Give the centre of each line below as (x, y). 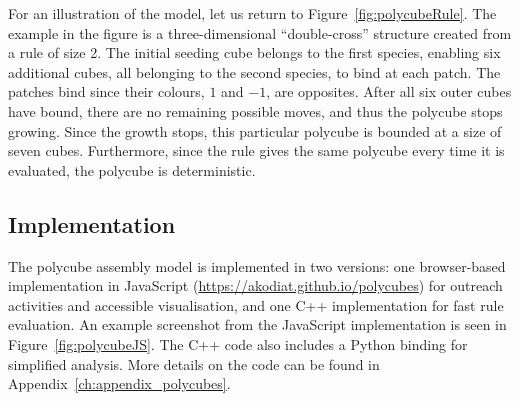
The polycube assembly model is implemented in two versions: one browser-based (257, 265)
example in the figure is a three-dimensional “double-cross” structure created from (260, 32)
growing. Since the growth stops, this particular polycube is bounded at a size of (255, 130)
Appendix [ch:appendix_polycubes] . (119, 383)
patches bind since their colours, (106, 91)
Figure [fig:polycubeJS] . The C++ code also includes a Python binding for (238, 343)
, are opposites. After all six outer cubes (389, 91)
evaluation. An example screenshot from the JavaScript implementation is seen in (257, 324)
